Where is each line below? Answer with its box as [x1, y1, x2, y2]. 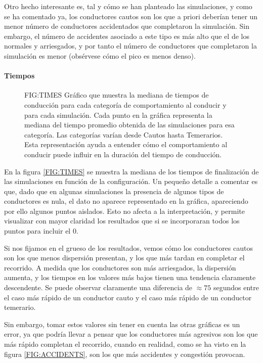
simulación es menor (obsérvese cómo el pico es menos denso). [4, 50, 196, 61]
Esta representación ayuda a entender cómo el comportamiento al [24, 139, 228, 150]
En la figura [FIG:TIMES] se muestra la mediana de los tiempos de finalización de [4, 166, 259, 176]
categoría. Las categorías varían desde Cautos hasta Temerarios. [24, 129, 223, 140]
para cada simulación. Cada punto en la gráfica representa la [24, 109, 212, 120]
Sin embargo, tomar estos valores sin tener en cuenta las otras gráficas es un [4, 319, 240, 329]
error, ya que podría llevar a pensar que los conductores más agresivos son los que [4, 329, 258, 339]
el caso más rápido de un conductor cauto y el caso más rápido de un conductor [4, 292, 252, 302]
